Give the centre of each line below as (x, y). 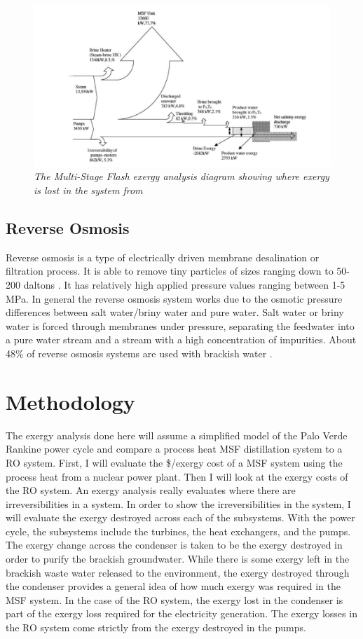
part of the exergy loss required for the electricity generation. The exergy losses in (181, 613)
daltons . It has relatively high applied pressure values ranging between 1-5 (184, 285)
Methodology (70, 401)
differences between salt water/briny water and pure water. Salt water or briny (175, 312)
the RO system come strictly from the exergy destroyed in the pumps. (156, 627)
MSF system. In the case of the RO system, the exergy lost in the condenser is (174, 599)
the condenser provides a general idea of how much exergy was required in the (173, 586)
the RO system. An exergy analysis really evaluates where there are (151, 490)
